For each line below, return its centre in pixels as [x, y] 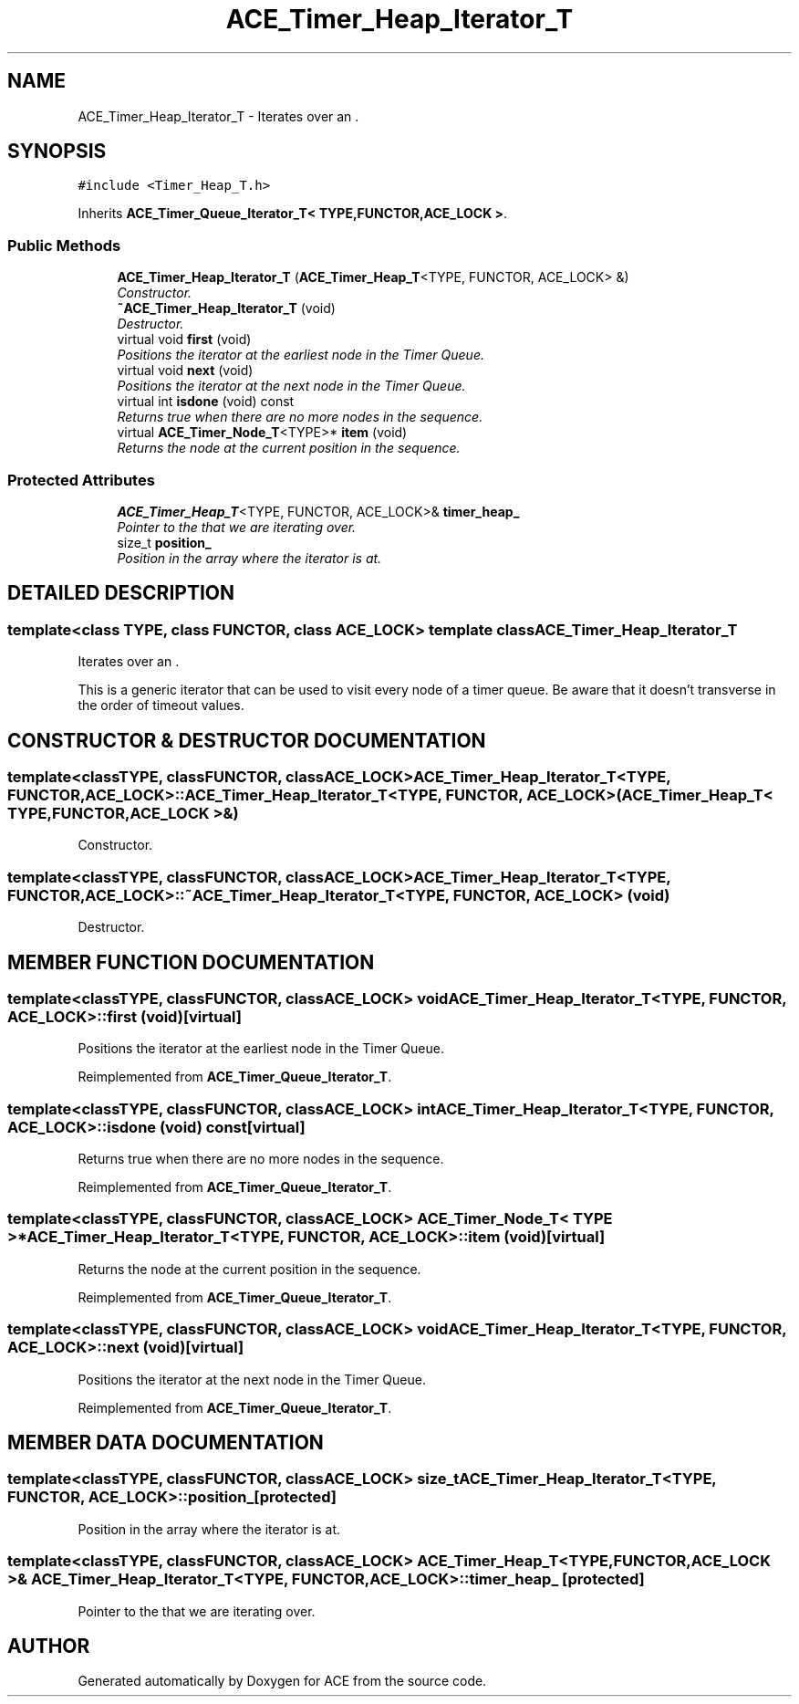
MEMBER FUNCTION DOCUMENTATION [191, 962]
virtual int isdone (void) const [206, 402]
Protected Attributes [81, 480]
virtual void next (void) [185, 371]
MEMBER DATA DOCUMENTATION [166, 1443]
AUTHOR [49, 1646]
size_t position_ [164, 542]
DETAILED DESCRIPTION [121, 593]
